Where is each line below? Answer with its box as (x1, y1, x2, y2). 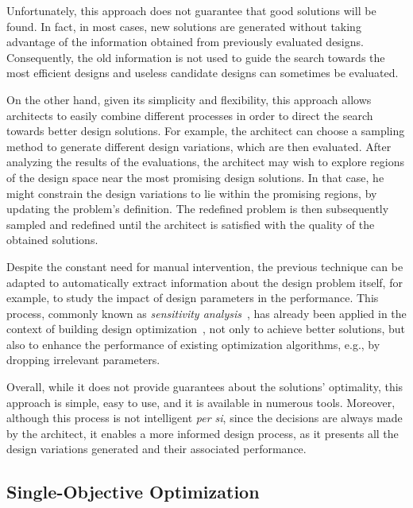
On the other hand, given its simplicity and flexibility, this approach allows (6, 91, 372, 107)
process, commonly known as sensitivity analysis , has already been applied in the (6, 304, 407, 321)
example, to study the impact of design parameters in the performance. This (6, 289, 379, 306)
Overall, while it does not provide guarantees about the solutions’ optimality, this (6, 378, 403, 395)
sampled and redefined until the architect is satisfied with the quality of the (6, 215, 375, 232)
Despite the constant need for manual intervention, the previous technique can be (6, 258, 403, 274)
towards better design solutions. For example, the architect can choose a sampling (6, 122, 405, 139)
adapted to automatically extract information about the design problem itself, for (6, 273, 403, 290)
